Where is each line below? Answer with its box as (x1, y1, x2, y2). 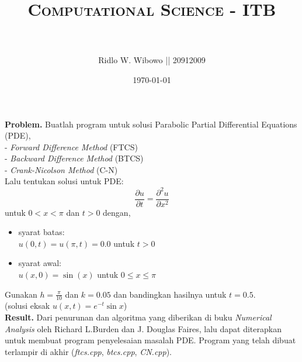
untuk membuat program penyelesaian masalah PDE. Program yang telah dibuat (5, 334, 296, 346)
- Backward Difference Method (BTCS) (5, 152, 144, 164)
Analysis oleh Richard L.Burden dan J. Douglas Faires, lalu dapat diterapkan (5, 322, 282, 335)
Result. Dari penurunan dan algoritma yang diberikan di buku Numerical (5, 311, 272, 323)
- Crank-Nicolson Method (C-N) (5, 163, 118, 175)
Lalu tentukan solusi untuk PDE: (5, 175, 124, 187)
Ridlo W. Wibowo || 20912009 (98, 54, 206, 66)
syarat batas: (18, 226, 65, 238)
